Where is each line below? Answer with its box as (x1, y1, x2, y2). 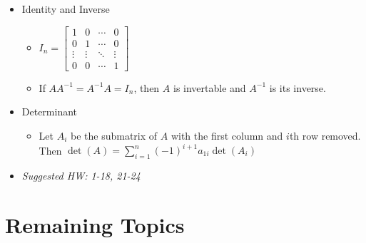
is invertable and (173, 80, 246, 95)
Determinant (21, 104, 78, 119)
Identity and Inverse (21, 1, 110, 16)
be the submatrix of (71, 128, 158, 143)
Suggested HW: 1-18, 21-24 (21, 167, 141, 182)
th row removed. (289, 128, 361, 143)
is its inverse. (269, 80, 326, 95)
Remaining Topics (5, 210, 185, 239)
